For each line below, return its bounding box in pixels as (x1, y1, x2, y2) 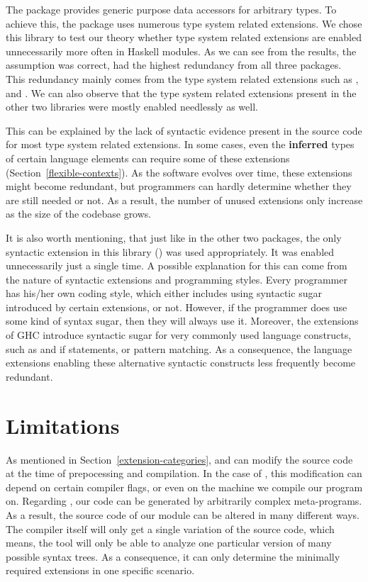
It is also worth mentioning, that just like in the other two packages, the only (6, 230, 342, 245)
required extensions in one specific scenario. (6, 563, 195, 578)
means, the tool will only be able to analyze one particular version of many (6, 535, 332, 550)
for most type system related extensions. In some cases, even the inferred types (6, 137, 355, 152)
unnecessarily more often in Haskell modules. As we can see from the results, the (6, 43, 357, 58)
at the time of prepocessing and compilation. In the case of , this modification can (6, 466, 362, 481)
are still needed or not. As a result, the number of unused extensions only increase (6, 192, 363, 207)
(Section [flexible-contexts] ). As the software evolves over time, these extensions (6, 164, 352, 179)
